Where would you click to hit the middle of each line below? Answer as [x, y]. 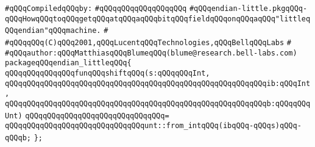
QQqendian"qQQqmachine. [53, 31]
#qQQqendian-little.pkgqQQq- [248, 9]
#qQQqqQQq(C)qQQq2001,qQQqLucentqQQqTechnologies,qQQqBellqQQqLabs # [148, 42]
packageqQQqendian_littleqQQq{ [68, 63]
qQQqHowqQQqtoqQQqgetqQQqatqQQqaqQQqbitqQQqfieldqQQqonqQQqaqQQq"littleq [158, 19]
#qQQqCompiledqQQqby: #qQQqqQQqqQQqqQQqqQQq [96, 9]
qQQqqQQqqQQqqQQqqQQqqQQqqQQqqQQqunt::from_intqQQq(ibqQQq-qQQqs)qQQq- [153, 126]
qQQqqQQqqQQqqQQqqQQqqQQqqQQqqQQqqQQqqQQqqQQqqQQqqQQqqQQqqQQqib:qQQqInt [158, 83]
